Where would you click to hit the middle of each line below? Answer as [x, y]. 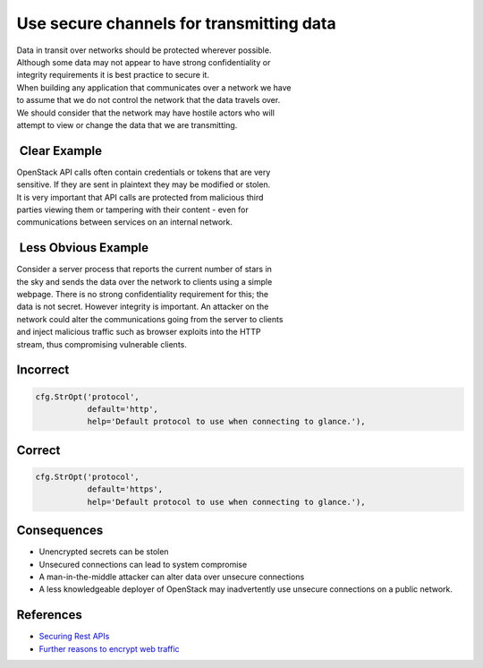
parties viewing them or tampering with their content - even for [133, 210]
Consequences [60, 531]
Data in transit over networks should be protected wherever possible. [144, 50]
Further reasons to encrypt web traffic [109, 648]
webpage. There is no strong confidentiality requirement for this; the [142, 295]
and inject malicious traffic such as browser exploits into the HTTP [139, 332]
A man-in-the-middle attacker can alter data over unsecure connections [172, 577]
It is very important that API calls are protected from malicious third [140, 197]
